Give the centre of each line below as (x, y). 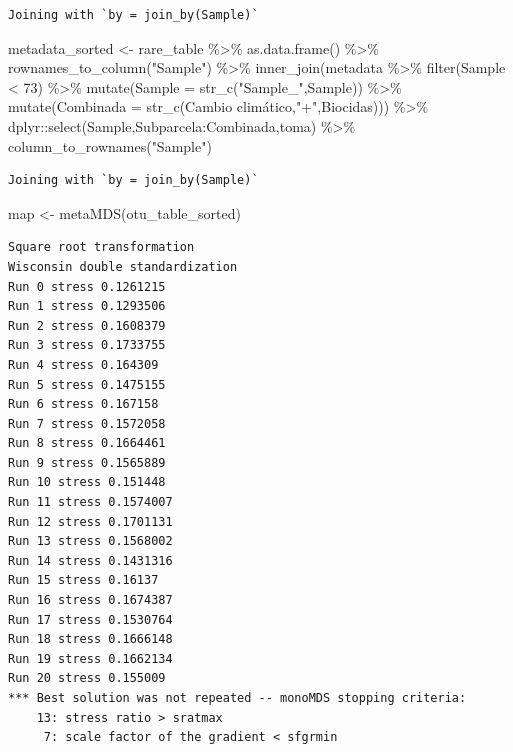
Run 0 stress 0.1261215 (87, 286)
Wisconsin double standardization (123, 266)
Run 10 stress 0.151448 (87, 482)
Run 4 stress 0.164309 (83, 364)
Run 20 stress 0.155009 (87, 678)
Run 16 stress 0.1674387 (90, 600)
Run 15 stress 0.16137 (83, 580)
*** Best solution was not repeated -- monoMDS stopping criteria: (237, 698)
